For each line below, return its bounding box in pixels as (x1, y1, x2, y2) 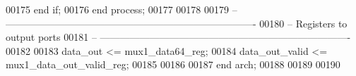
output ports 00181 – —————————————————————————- (6, 30, 351, 44)
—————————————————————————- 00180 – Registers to (6, 15, 348, 30)
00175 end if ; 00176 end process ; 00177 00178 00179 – (6, 2, 237, 16)
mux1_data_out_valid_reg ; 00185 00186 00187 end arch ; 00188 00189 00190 (6, 57, 340, 72)
